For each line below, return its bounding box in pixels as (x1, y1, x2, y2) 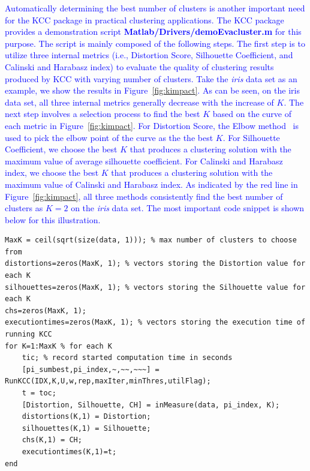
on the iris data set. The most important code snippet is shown (71, 202, 305, 214)
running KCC (5, 330, 52, 339)
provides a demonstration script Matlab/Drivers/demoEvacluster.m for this (5, 25, 302, 38)
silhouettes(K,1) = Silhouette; (22, 424, 151, 433)
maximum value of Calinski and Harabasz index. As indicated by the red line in (5, 178, 298, 190)
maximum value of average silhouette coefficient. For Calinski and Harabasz (5, 154, 283, 167)
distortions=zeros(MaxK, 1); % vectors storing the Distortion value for (5, 259, 306, 268)
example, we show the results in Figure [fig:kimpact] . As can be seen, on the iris (5, 84, 300, 97)
